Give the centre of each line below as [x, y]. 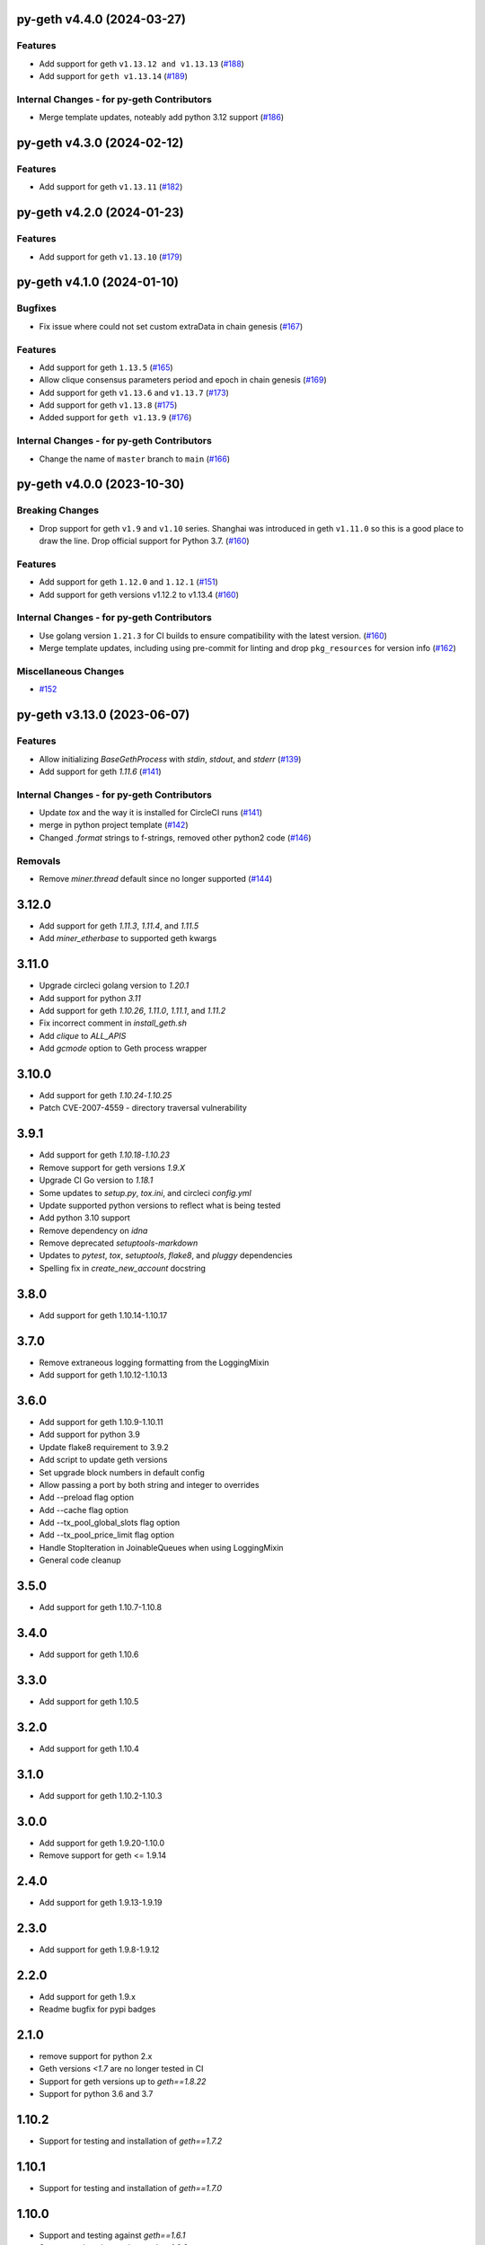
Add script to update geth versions [103, 1460]
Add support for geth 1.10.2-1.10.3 [101, 1795]
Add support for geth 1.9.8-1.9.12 [99, 1950]
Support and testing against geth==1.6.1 [112, 2235]
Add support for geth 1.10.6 [89, 1655]
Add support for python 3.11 [90, 998]
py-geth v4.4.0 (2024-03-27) [101, 19]
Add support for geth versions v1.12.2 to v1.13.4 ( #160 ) [139, 594]
